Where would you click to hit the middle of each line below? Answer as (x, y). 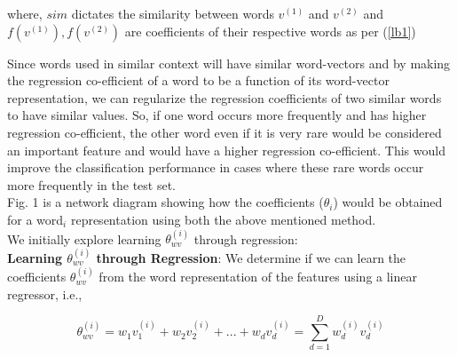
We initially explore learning (84, 238)
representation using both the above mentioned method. (223, 219)
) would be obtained (388, 202)
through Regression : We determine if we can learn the (251, 257)
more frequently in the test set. (91, 184)
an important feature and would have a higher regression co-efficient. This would (226, 150)
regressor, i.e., (45, 294)
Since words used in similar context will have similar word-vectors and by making (229, 63)
